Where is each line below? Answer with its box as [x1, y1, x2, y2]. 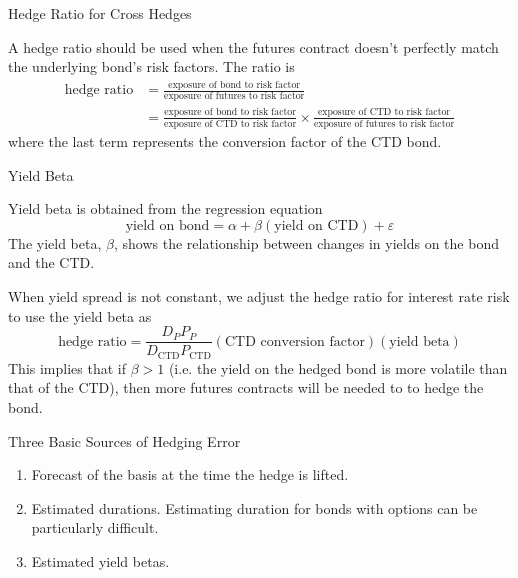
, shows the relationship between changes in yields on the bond [113, 232, 499, 253]
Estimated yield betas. [31, 550, 170, 571]
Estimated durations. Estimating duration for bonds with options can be [31, 497, 478, 518]
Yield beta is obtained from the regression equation [8, 198, 323, 219]
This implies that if [8, 357, 126, 378]
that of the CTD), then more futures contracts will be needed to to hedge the [8, 377, 484, 398]
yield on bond [125, 218, 210, 233]
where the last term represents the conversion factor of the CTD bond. [8, 131, 442, 152]
